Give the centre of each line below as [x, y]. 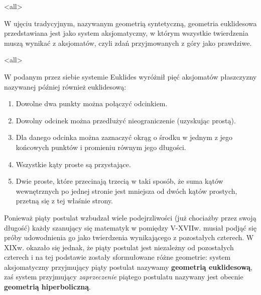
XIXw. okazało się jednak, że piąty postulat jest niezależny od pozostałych [119, 247]
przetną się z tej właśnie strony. [64, 201]
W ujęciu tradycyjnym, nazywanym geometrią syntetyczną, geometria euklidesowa [130, 23]
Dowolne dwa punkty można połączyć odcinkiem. [92, 103]
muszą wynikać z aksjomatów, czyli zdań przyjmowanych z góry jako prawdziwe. [128, 43]
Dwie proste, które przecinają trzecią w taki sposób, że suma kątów [119, 181]
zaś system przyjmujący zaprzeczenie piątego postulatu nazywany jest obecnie [124, 277]
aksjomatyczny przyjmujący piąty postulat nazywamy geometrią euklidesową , [128, 267]
